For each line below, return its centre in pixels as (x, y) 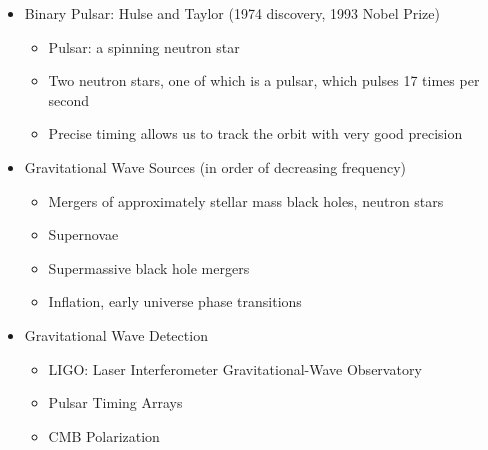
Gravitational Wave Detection (116, 334)
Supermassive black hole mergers (149, 267)
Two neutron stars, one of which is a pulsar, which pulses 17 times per (264, 80)
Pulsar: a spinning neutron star (144, 46)
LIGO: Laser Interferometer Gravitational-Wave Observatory (235, 368)
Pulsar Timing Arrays (115, 402)
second (69, 99)
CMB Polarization (104, 435)
